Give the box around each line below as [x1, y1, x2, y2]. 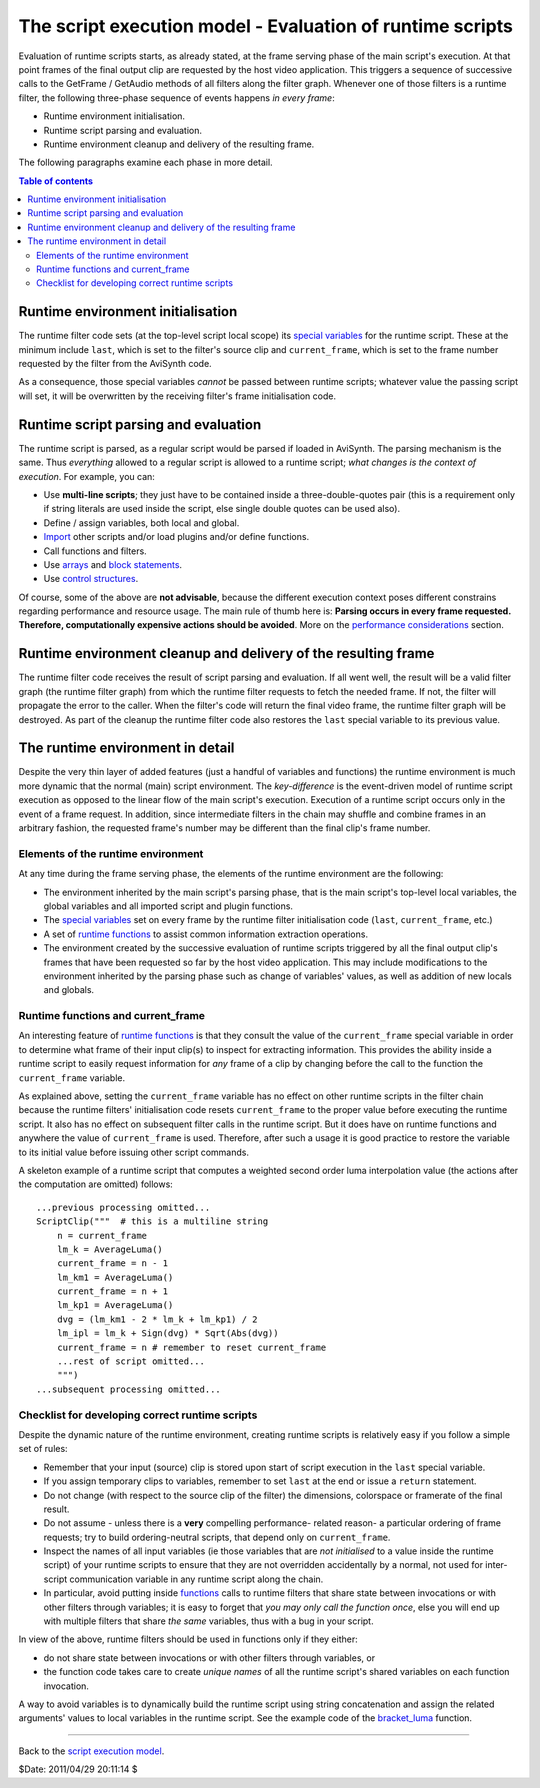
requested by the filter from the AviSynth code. [18, 358, 212, 370]
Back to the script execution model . [18, 1745, 165, 1757]
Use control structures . [43, 573, 139, 585]
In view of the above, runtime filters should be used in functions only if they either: [18, 1633, 359, 1645]
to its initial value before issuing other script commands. [18, 1146, 250, 1158]
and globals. [43, 984, 95, 996]
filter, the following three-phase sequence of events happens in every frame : [18, 91, 335, 104]
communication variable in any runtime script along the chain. [69, 1573, 324, 1585]
